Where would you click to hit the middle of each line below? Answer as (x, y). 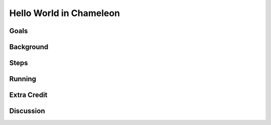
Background (29, 47)
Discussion (27, 111)
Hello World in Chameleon (65, 13)
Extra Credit (28, 95)
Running (23, 79)
